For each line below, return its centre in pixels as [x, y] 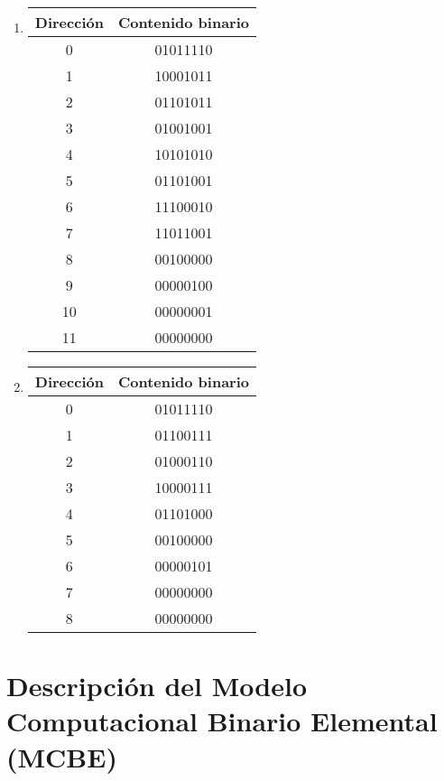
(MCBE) [62, 756]
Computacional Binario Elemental [222, 721]
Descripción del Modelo [157, 686]
